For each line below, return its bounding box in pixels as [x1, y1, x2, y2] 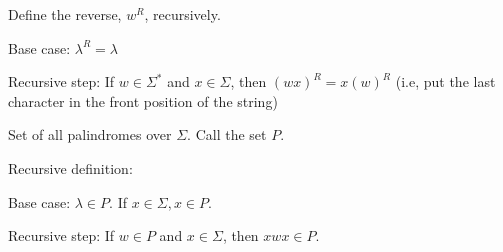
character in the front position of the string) [8, 90, 278, 111]
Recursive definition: [8, 157, 133, 178]
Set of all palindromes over [8, 124, 172, 145]
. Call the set [187, 124, 267, 145]
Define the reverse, [8, 4, 122, 24]
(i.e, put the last [395, 71, 496, 92]
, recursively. [144, 4, 221, 24]
